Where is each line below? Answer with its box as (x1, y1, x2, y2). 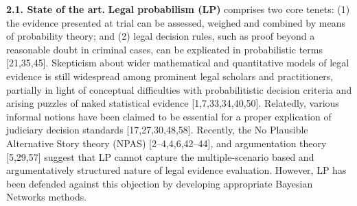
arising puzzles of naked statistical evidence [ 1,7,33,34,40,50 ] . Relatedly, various (6, 96, 339, 110)
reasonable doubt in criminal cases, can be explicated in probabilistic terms (6, 42, 323, 56)
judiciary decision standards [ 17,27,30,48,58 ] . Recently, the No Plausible (6, 123, 308, 137)
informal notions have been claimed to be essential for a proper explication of (6, 109, 332, 123)
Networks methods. (6, 190, 87, 204)
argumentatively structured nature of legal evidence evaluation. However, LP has (6, 163, 347, 177)
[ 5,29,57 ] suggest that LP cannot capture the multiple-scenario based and (6, 149, 314, 164)
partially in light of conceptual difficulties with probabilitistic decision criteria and (6, 82, 352, 96)
